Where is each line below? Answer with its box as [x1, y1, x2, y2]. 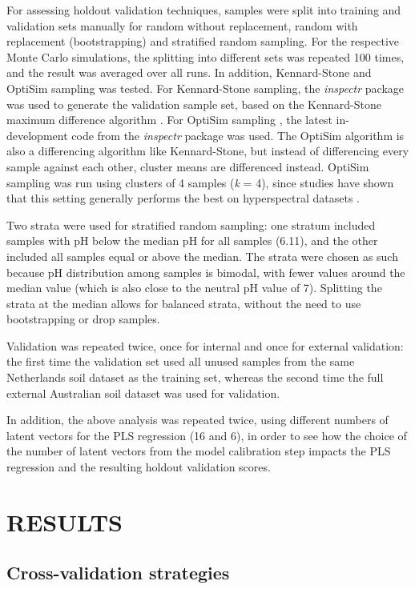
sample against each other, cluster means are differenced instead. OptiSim [6, 158, 369, 174]
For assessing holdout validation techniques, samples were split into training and [6, 2, 401, 18]
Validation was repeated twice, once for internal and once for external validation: [6, 337, 404, 354]
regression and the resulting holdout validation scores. [6, 459, 271, 475]
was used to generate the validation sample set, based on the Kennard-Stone [6, 95, 381, 112]
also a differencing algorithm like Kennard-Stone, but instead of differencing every [6, 142, 409, 159]
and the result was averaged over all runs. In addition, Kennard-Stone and [6, 64, 372, 81]
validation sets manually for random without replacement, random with [6, 17, 358, 34]
